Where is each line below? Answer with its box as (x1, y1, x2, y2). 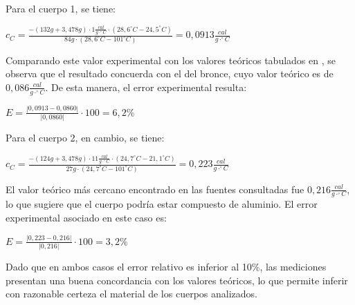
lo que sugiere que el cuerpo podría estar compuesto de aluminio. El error (6, 197, 318, 211)
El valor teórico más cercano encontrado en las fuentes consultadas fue (6, 181, 304, 196)
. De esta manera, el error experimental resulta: (45, 79, 247, 94)
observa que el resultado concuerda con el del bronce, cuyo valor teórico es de (6, 66, 334, 81)
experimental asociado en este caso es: (6, 210, 167, 225)
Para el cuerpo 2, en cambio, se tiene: (6, 130, 165, 145)
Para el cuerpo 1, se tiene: (6, 1, 116, 15)
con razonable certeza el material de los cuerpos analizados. (6, 286, 257, 301)
